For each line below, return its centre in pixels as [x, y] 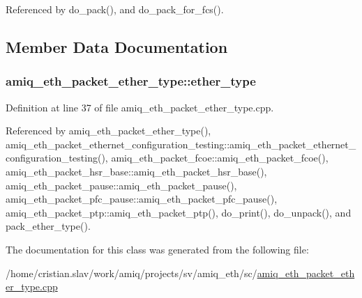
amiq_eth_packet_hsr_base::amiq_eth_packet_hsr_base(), [136, 171]
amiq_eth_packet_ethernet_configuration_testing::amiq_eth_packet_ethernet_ [181, 144]
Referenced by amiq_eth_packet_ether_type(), [108, 131]
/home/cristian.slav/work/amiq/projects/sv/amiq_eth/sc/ [131, 273]
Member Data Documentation [117, 46]
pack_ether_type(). [48, 226]
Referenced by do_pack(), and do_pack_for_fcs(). [115, 9]
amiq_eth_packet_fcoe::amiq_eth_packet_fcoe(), [220, 158]
